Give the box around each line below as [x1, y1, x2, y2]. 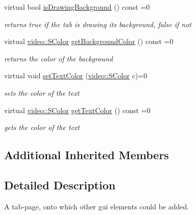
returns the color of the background [4, 53, 113, 63]
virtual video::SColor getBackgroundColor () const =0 [4, 36, 174, 47]
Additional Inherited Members [4, 147, 169, 163]
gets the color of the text [4, 122, 80, 133]
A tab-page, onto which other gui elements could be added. [4, 201, 189, 211]
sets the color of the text [4, 87, 80, 98]
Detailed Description [4, 177, 116, 192]
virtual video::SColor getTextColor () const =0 [4, 104, 151, 115]
